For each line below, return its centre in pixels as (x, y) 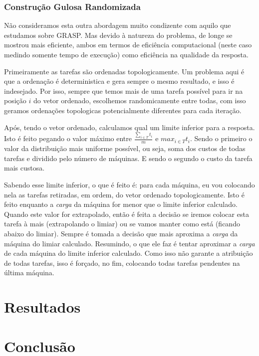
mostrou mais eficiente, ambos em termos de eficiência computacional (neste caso (128, 45)
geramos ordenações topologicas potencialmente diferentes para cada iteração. (123, 110)
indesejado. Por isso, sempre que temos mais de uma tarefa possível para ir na (124, 90)
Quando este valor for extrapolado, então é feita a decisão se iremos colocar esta (127, 214)
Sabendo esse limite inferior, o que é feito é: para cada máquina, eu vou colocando (129, 185)
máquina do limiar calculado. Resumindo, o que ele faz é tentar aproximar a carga (129, 243)
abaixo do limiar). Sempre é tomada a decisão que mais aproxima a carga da (121, 233)
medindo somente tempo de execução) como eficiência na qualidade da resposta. (126, 54)
